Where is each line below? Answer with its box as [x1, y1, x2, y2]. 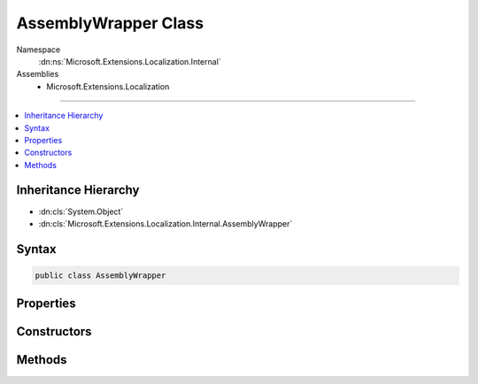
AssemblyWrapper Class [16, 13, 204, 33]
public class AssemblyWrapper [35, 270, 166, 280]
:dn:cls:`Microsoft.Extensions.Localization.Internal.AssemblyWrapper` [38, 218, 293, 229]
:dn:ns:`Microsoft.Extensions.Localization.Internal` [38, 56, 221, 66]
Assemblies [16, 69, 59, 80]
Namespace [16, 44, 61, 55]
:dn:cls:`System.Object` [38, 206, 124, 217]
